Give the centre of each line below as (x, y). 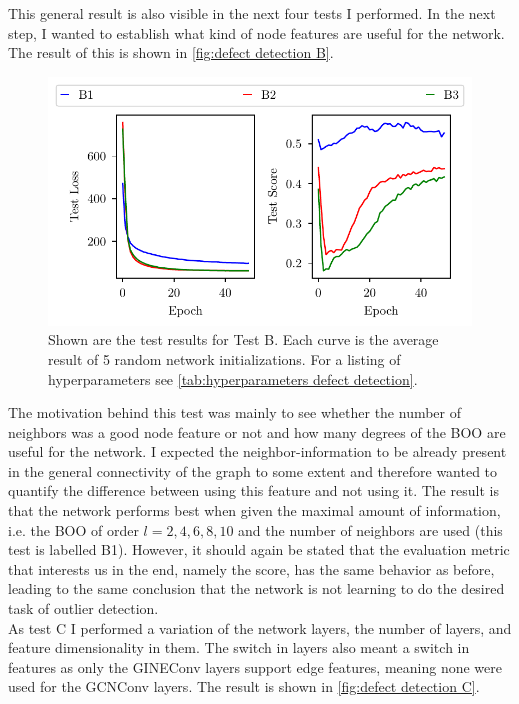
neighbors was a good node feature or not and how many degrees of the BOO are (257, 431)
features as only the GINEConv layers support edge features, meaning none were (255, 666)
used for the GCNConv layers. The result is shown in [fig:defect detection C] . (244, 686)
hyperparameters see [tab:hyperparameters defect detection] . (233, 378)
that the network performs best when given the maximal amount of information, (254, 510)
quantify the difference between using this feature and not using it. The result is (253, 490)
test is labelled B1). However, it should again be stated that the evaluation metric (259, 549)
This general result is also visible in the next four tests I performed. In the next (252, 13)
